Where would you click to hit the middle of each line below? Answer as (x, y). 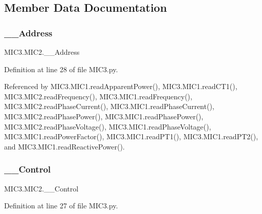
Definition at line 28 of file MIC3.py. (61, 69)
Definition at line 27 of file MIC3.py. (61, 206)
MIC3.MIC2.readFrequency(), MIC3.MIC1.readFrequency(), (98, 96)
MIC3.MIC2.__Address (42, 52)
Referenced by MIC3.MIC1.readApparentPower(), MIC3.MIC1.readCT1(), (121, 86)
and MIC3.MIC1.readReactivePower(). (64, 146)
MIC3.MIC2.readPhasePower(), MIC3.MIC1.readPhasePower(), (104, 116)
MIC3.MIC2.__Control (41, 188)
